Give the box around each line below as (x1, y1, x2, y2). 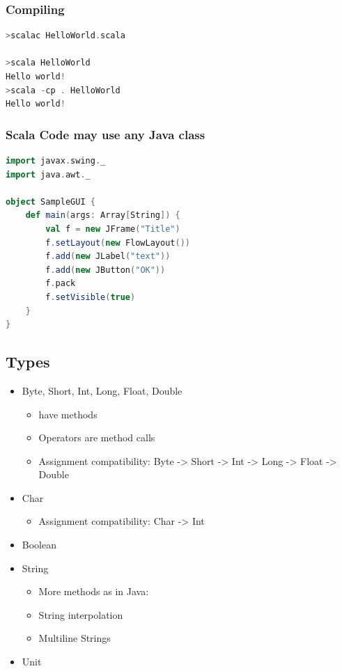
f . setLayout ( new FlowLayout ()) (45, 237, 190, 248)
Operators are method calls (38, 430, 155, 445)
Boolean (22, 537, 56, 552)
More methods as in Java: (38, 584, 149, 599)
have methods (38, 406, 98, 421)
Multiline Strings (38, 631, 111, 645)
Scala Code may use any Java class (6, 125, 205, 143)
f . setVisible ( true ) (45, 292, 136, 302)
